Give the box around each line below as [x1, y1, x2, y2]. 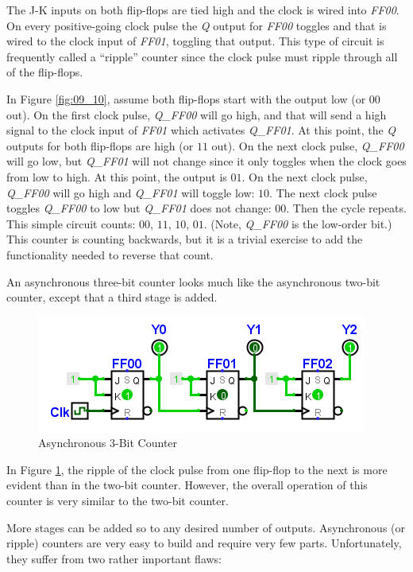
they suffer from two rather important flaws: [6, 550, 222, 566]
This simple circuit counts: [6, 215, 136, 232]
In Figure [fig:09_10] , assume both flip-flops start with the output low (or [6, 90, 366, 107]
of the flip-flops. [6, 64, 83, 80]
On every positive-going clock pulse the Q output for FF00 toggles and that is [6, 17, 387, 33]
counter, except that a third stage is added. [6, 289, 218, 305]
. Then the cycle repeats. [286, 200, 407, 216]
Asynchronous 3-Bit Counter [38, 434, 178, 451]
